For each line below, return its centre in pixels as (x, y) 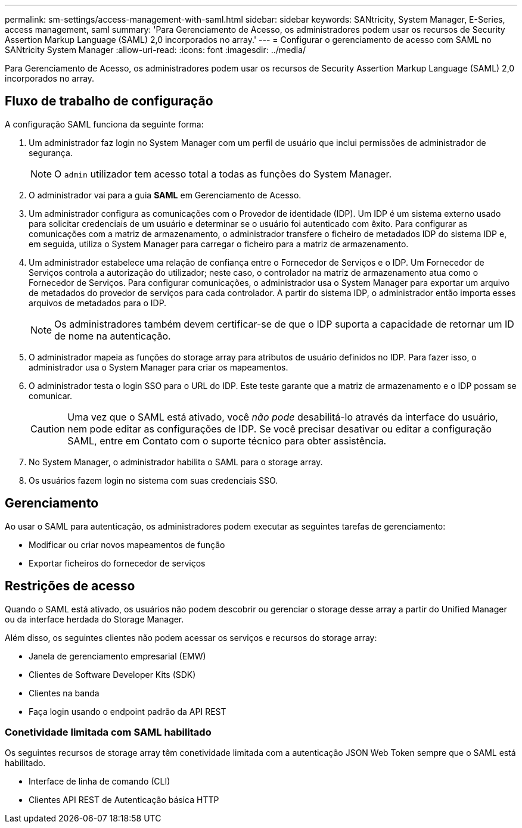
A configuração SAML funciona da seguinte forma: (104, 124)
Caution (48, 429)
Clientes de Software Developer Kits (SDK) (112, 674)
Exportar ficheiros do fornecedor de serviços (117, 563)
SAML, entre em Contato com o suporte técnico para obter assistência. (227, 441)
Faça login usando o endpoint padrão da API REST (128, 711)
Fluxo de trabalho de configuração (109, 101)
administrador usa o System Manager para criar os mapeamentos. (159, 367)
